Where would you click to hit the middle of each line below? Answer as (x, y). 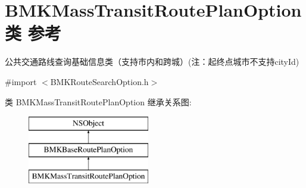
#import (21, 81)
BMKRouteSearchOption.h (99, 81)
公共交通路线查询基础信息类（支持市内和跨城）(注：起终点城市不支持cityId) (152, 62)
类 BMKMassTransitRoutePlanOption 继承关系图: (98, 101)
